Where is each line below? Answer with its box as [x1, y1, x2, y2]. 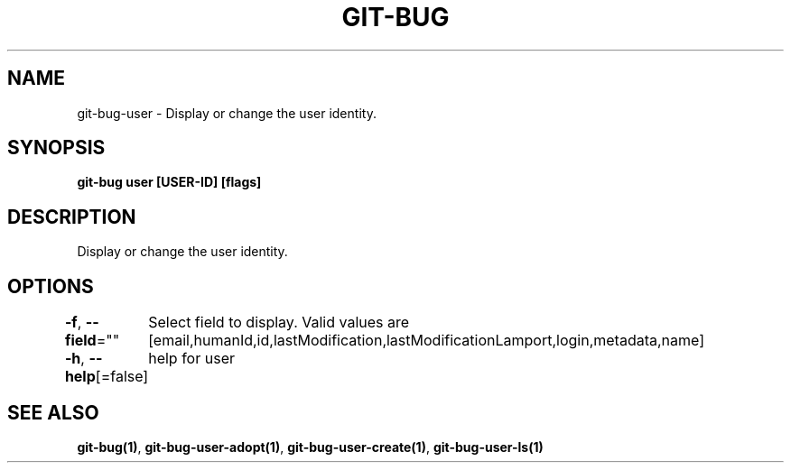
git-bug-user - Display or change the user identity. [77, 105, 377, 121]
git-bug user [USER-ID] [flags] [77, 174, 262, 190]
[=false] [95, 367, 149, 386]
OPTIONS [7, 274, 94, 298]
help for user [148, 349, 235, 368]
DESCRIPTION [7, 205, 136, 228]
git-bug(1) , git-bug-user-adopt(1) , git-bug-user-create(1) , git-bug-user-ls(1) [77, 438, 544, 455]
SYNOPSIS [7, 136, 106, 160]
